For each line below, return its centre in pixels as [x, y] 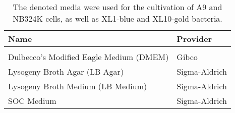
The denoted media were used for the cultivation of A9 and [117, 7]
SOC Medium [32, 101]
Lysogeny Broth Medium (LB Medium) [78, 86]
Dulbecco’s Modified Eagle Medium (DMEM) [89, 57]
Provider [194, 39]
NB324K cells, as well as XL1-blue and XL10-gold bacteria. [117, 18]
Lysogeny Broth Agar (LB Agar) [66, 71]
